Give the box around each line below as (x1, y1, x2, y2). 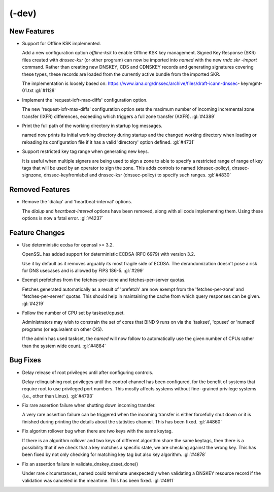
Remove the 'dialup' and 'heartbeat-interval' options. (22, 199, 132, 205)
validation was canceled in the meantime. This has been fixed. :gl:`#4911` (22, 477, 175, 483)
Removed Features (9, 186, 71, 194)
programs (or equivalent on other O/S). (22, 326, 104, 332)
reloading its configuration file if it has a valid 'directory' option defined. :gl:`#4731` (22, 139, 195, 145)
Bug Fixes (9, 356, 42, 364)
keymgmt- (241, 80, 262, 86)
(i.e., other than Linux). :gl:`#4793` (22, 393, 94, 399)
